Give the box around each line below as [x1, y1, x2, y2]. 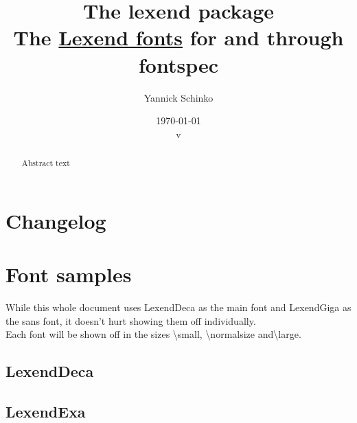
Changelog [5, 206, 106, 234]
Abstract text [21, 157, 70, 169]
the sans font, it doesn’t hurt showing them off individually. [5, 313, 256, 328]
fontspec [138, 50, 218, 78]
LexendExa [5, 401, 86, 422]
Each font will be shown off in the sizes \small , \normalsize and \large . [5, 327, 301, 341]
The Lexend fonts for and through [13, 23, 344, 52]
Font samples [5, 260, 132, 288]
